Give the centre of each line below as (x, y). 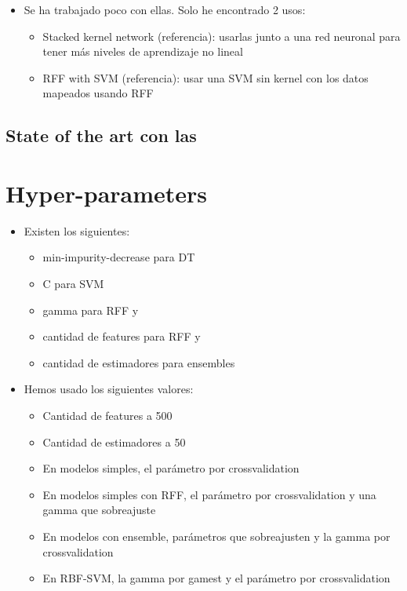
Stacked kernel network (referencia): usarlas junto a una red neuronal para (222, 36)
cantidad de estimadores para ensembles (139, 362)
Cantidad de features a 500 (107, 416)
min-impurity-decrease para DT (119, 257)
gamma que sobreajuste (99, 510)
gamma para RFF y (91, 310)
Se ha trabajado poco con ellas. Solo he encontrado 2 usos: (165, 9)
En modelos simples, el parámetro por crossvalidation (171, 468)
